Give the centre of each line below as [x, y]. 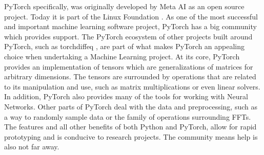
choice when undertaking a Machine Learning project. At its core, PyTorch [122, 56]
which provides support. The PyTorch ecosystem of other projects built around [128, 36]
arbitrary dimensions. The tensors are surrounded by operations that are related [130, 76]
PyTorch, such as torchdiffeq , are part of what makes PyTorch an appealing [125, 46]
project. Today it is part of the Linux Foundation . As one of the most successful [131, 16]
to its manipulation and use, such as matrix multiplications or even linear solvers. [132, 86]
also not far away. [32, 147]
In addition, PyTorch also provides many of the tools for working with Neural [126, 96]
